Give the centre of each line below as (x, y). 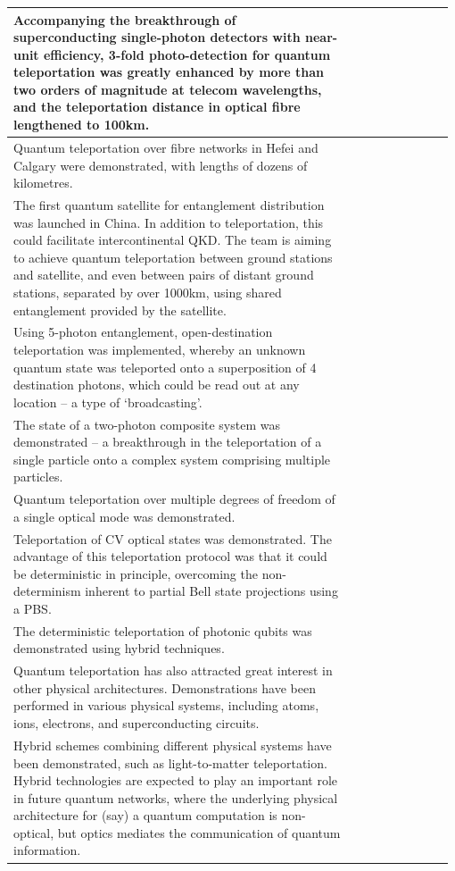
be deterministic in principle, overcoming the (136, 573)
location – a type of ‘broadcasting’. (108, 402)
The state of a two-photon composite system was (147, 424)
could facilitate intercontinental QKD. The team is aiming (173, 240)
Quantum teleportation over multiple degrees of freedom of (174, 499)
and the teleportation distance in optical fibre (157, 107)
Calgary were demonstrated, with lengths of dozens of (161, 165)
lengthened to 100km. (82, 125)
